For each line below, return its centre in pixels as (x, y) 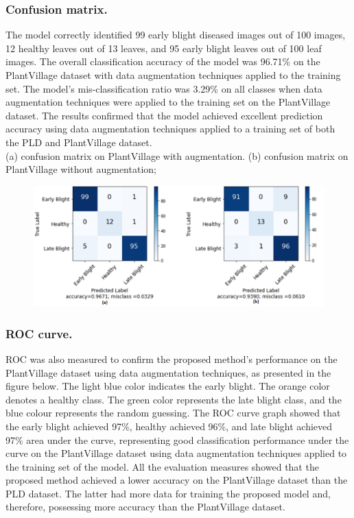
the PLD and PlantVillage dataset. (79, 142)
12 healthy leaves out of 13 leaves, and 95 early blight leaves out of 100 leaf (164, 48)
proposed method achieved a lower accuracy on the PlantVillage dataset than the (177, 480)
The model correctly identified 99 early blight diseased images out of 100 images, (176, 35)
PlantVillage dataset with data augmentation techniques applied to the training (173, 75)
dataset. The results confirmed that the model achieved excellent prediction (164, 115)
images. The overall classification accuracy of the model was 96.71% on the (163, 61)
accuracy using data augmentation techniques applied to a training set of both (170, 129)
